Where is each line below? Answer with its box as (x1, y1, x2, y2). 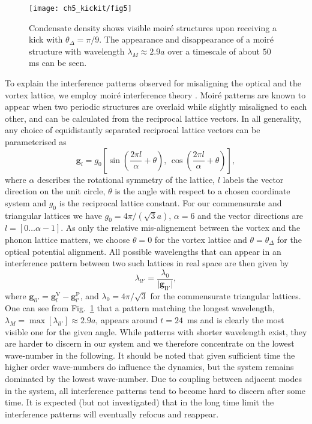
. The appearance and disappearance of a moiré (99, 33, 274, 46)
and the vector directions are (197, 209, 304, 221)
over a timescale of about (167, 44, 260, 57)
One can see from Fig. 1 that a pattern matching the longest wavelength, (5, 302, 275, 314)
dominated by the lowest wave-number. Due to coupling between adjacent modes (5, 372, 302, 384)
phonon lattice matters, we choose (5, 233, 130, 245)
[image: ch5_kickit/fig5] (29, 4, 132, 13)
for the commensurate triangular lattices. (150, 289, 301, 302)
